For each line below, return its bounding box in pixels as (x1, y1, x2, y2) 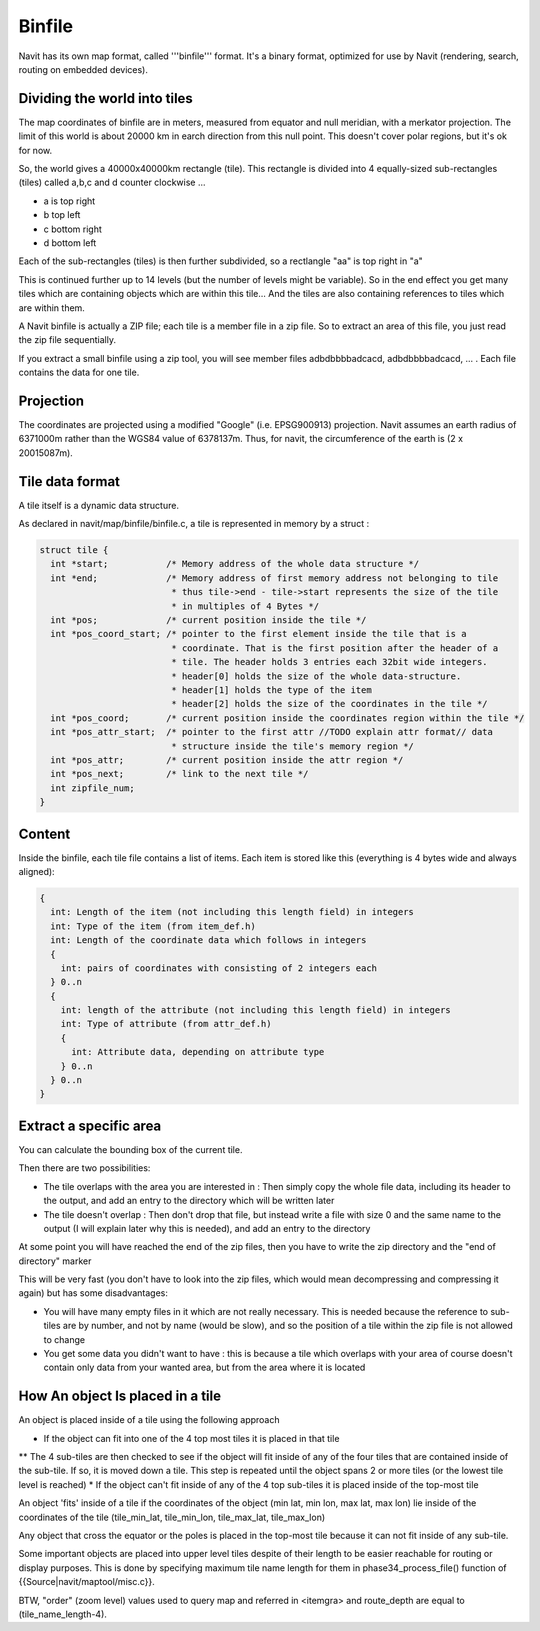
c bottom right (43, 223, 102, 235)
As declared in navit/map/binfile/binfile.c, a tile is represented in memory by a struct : (18, 518, 370, 530)
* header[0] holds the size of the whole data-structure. (171, 670, 462, 682)
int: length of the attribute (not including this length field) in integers (60, 1005, 452, 1016)
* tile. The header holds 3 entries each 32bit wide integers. (171, 656, 489, 668)
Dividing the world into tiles (18, 90, 194, 107)
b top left (43, 209, 81, 221)
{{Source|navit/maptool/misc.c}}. (18, 1576, 155, 1588)
